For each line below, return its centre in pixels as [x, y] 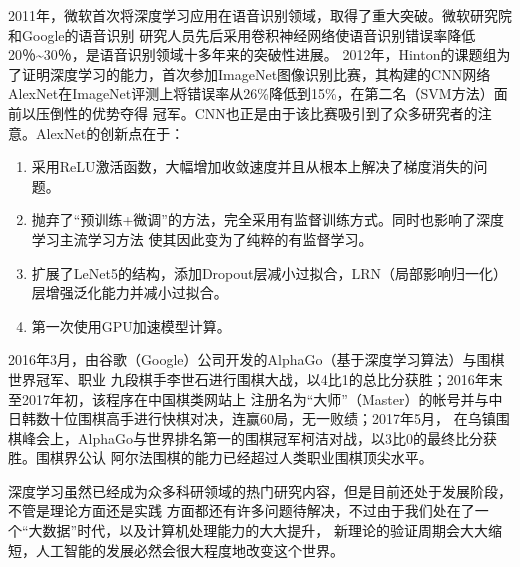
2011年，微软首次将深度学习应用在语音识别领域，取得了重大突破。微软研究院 [260, 15]
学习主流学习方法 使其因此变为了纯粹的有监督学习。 [202, 238]
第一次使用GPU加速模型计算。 [131, 325]
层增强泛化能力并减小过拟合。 [129, 292]
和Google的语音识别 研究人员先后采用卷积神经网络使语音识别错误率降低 [242, 34]
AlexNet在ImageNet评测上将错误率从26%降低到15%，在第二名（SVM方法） [251, 93]
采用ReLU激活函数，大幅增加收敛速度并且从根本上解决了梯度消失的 [252, 166]
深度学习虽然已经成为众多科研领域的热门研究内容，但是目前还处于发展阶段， [260, 490]
